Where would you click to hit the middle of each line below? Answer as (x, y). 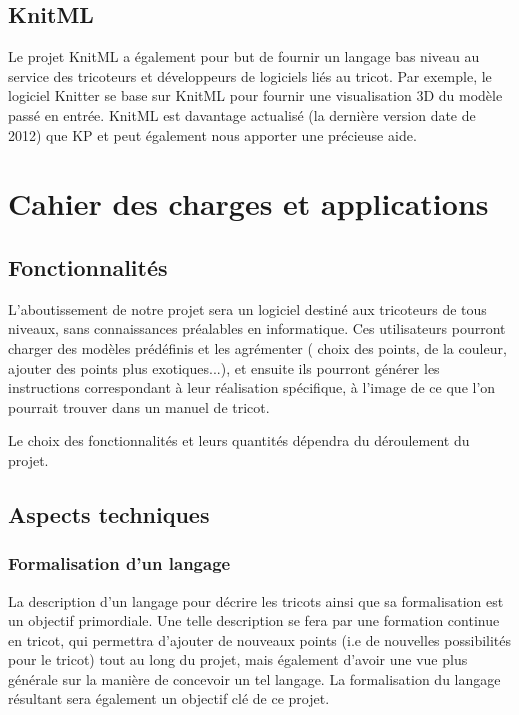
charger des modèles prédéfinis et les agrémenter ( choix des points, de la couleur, (257, 347)
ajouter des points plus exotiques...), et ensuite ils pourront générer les (224, 367)
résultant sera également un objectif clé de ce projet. (169, 698)
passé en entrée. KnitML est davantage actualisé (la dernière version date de (242, 114)
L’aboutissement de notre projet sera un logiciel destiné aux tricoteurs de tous (247, 308)
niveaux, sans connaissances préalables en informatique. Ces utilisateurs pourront (257, 328)
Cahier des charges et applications (248, 203)
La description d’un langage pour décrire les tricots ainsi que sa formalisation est (256, 600)
